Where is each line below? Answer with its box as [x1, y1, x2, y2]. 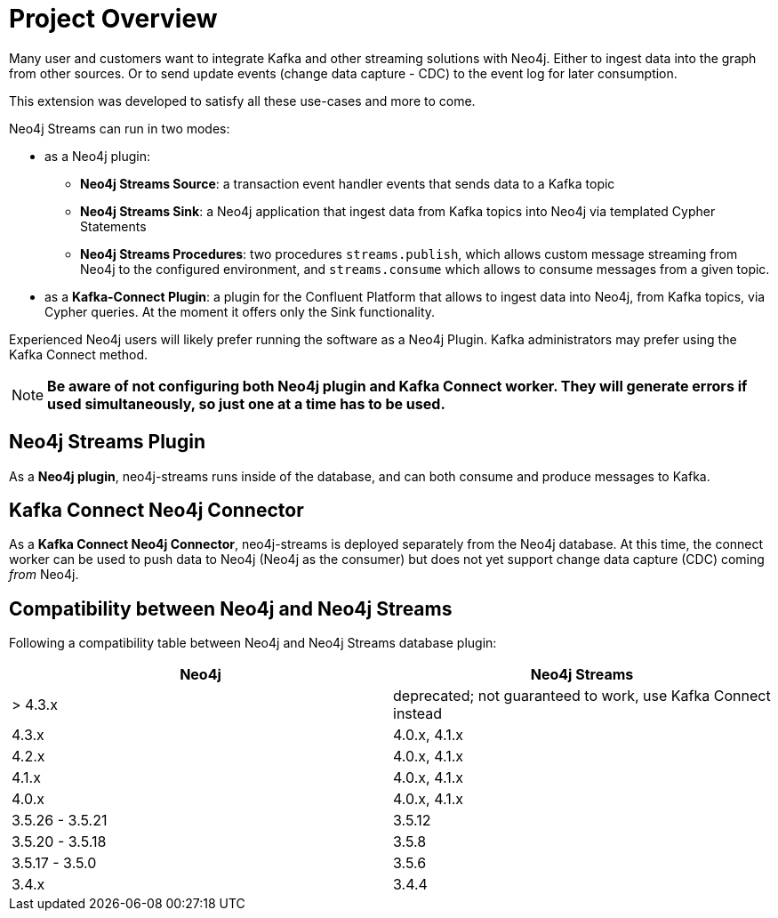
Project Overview [9, 4, 218, 34]
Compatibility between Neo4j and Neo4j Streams [9, 597, 453, 620]
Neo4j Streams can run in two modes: [9, 120, 230, 136]
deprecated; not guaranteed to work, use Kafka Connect [393, 687, 771, 705]
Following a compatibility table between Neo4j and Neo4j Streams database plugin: [9, 635, 497, 651]
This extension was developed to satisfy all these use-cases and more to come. [9, 93, 476, 109]
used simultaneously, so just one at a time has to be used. [47, 394, 445, 413]
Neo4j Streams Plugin [9, 431, 205, 454]
